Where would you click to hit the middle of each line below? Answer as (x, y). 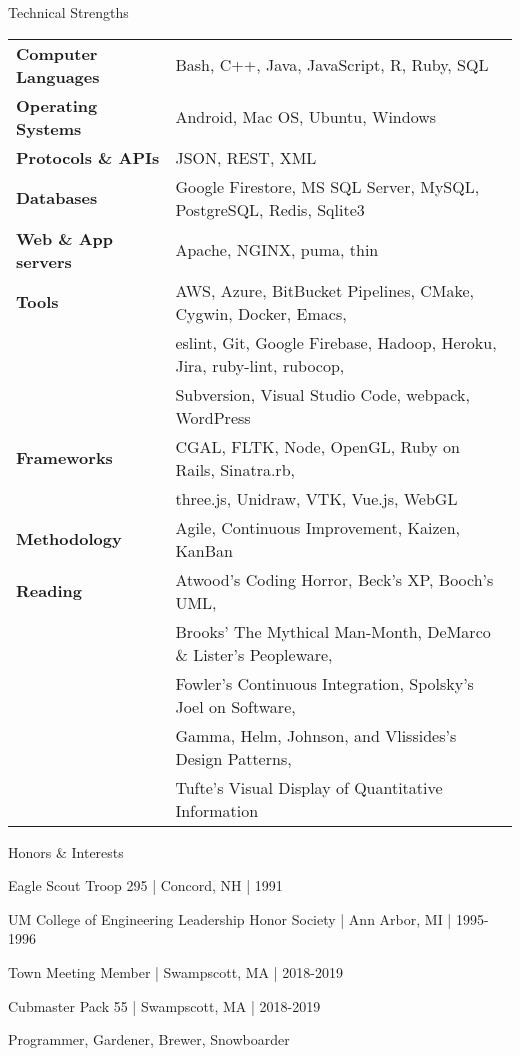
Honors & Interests (66, 851)
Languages (58, 76)
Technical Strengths (68, 12)
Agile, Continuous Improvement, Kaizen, (317, 527)
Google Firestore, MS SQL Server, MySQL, (327, 186)
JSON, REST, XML (246, 157)
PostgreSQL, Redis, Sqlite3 (270, 209)
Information (217, 810)
